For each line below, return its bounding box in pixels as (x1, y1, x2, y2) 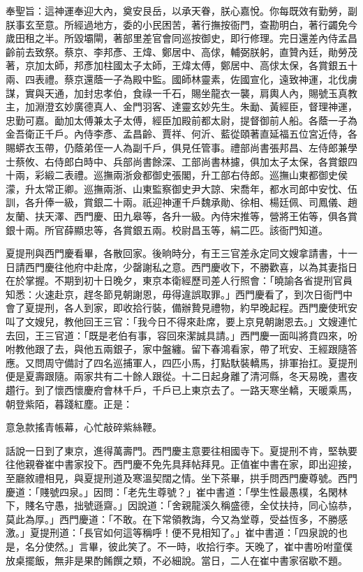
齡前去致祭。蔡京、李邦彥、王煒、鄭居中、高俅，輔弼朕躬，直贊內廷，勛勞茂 (6, 44, 357, 59)
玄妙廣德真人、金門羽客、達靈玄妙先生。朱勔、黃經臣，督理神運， (54, 99, 357, 114)
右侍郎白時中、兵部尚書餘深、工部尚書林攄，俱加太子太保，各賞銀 (44, 154, 348, 168)
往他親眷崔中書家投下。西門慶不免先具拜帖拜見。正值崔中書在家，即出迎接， (6, 457, 357, 471)
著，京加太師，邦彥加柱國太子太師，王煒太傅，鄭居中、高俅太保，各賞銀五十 (6, 58, 357, 73)
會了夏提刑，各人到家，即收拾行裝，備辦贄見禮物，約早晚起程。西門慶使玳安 (6, 300, 357, 315)
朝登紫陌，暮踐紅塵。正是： (6, 396, 133, 411)
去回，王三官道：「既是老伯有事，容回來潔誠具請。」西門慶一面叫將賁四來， (6, 328, 348, 342)
